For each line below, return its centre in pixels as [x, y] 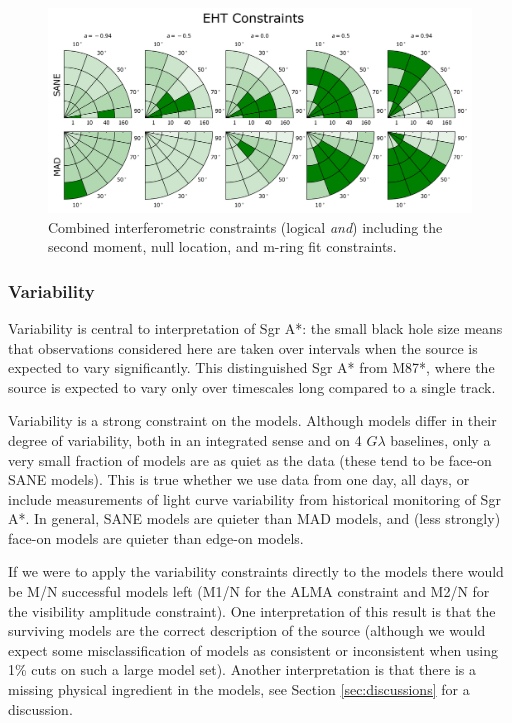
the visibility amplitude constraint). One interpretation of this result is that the [252, 610]
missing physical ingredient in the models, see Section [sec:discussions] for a [239, 689]
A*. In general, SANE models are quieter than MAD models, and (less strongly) [254, 518]
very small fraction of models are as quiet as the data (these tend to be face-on [250, 459]
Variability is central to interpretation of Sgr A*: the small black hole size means [255, 327]
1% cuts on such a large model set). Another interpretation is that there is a [242, 669]
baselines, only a [440, 439]
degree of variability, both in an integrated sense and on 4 [185, 439]
